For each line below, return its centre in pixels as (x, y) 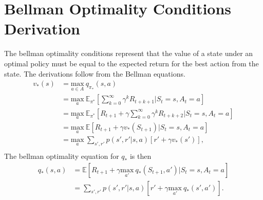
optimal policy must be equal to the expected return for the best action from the (131, 63)
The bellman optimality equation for (62, 156)
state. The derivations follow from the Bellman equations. (95, 73)
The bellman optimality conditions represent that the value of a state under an (129, 53)
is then (140, 156)
